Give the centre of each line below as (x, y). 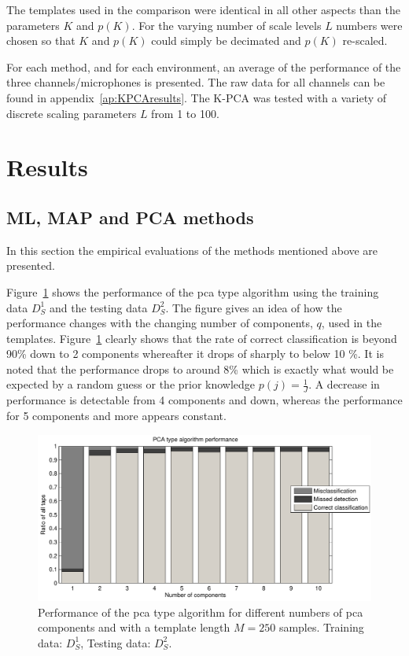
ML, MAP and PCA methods (130, 217)
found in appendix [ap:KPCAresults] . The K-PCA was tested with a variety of (197, 97)
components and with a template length (134, 627)
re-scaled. (365, 41)
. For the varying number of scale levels (227, 25)
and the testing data (98, 307)
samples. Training (321, 627)
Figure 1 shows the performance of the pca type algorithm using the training (193, 291)
